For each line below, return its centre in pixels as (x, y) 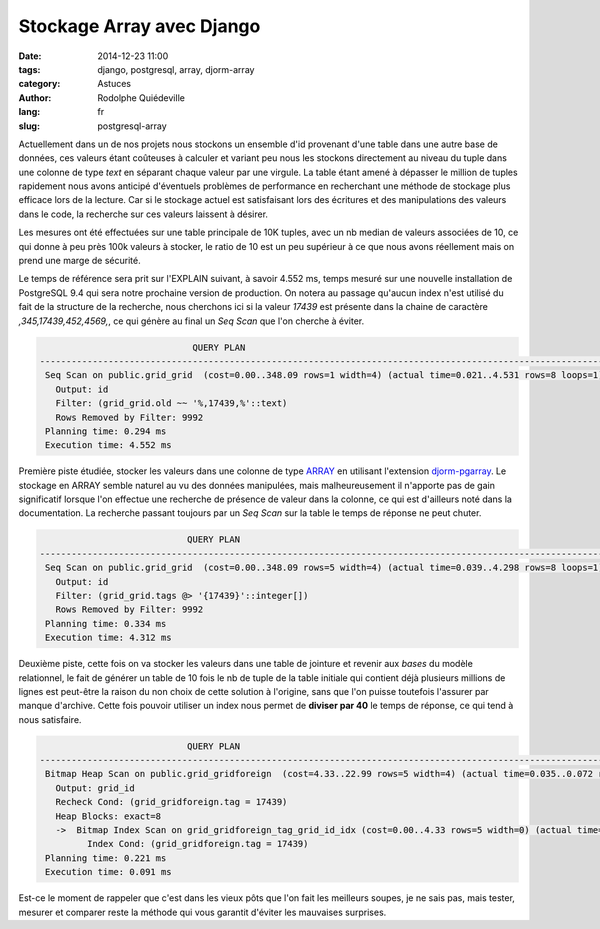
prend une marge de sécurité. (79, 261)
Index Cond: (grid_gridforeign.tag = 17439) (197, 844)
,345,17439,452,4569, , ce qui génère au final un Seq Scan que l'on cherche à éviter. (191, 321)
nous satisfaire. (50, 719)
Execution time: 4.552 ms (108, 445)
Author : (35, 97)
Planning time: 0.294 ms (106, 431)
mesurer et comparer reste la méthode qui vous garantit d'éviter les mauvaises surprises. (202, 912)
